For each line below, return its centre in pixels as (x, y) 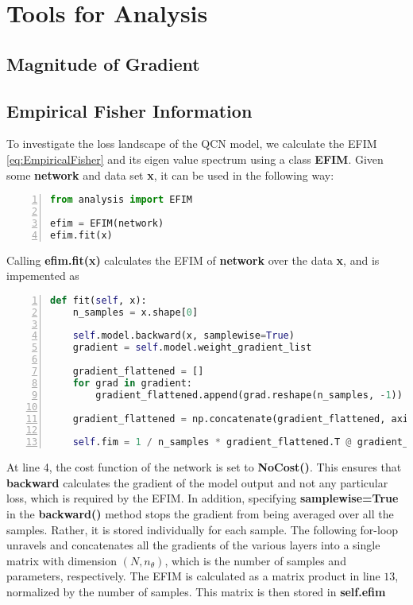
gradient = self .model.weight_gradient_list (192, 348)
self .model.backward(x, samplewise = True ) (183, 336)
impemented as (43, 275)
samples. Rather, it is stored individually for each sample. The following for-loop (203, 529)
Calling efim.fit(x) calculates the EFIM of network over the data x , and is (193, 260)
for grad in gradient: (132, 383)
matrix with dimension (62, 560)
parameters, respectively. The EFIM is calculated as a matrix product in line (193, 576)
